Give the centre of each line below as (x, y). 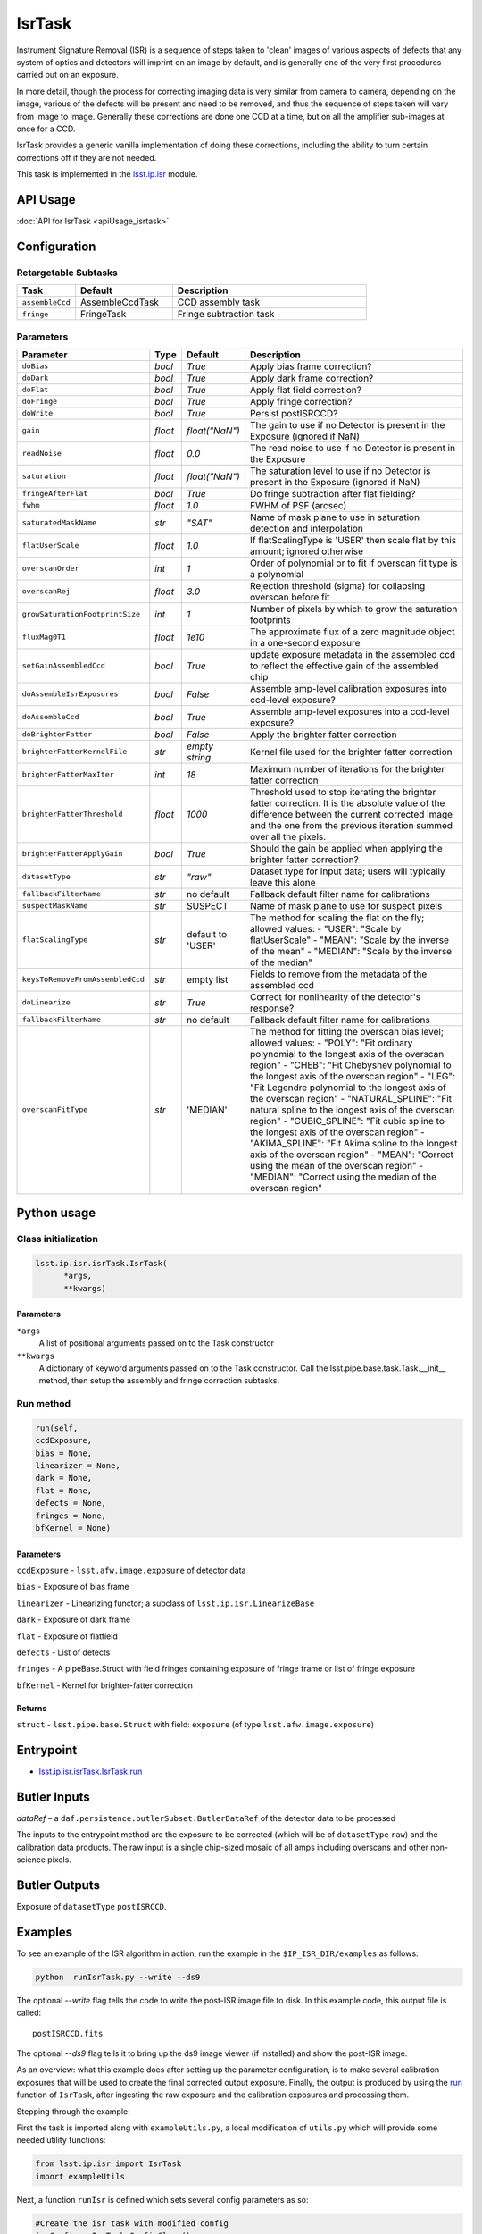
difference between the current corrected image (352, 814)
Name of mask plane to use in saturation (335, 517)
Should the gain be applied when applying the (346, 848)
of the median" (281, 962)
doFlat (35, 390)
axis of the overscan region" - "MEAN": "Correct (352, 1155)
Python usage (56, 1213)
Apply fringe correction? (301, 401)
